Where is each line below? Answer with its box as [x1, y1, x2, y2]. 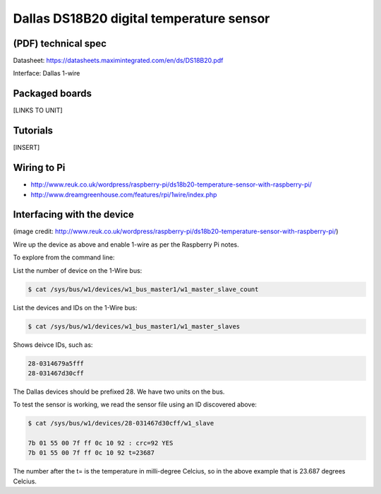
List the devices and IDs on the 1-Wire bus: [13, 303, 138, 312]
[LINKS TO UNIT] [13, 106, 63, 114]
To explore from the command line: [13, 253, 115, 261]
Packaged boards [13, 88, 92, 100]
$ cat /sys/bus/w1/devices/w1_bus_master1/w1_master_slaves [28, 322, 241, 330]
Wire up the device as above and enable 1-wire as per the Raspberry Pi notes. [13, 240, 239, 249]
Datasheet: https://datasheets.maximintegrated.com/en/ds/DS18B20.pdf [13, 57, 224, 65]
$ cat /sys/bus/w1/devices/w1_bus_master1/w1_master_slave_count [28, 285, 259, 293]
